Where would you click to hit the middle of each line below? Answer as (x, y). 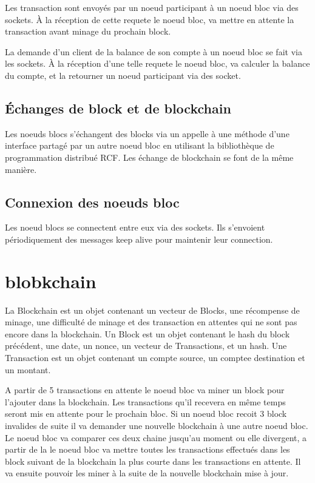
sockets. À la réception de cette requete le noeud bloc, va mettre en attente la (150, 19)
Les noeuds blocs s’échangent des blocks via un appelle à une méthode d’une (147, 133)
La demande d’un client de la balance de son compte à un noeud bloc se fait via (154, 51)
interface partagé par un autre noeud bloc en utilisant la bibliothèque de (140, 145)
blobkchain (51, 281)
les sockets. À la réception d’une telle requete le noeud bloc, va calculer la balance (157, 63)
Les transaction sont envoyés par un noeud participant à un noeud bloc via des (152, 7)
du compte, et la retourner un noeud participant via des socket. (123, 75)
